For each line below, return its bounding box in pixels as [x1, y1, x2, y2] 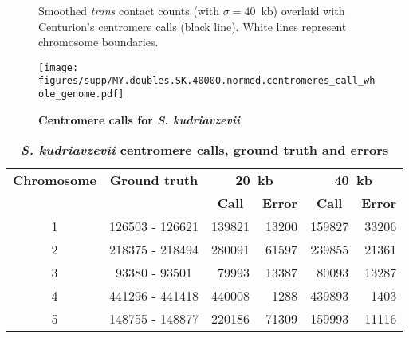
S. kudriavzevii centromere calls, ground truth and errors [21, 140, 389, 159]
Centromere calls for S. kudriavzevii [38, 111, 240, 128]
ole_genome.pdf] [38, 88, 124, 100]
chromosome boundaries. [38, 33, 159, 50]
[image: [38, 61, 79, 73]
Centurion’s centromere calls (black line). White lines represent [38, 18, 347, 34]
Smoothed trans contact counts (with [38, 2, 220, 18]
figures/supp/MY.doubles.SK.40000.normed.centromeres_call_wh [38, 75, 376, 87]
